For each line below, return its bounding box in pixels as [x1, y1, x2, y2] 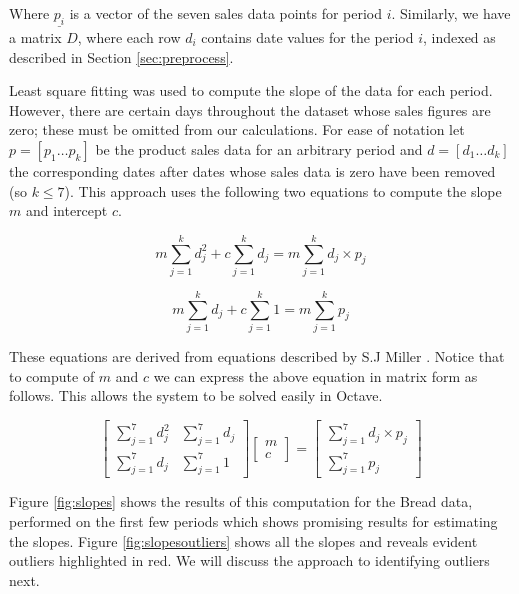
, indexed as [423, 27, 496, 48]
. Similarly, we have [391, 3, 511, 23]
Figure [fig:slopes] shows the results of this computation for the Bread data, [9, 491, 473, 512]
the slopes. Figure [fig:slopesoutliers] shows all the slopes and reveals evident [9, 530, 478, 551]
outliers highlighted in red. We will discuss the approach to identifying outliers [9, 550, 490, 571]
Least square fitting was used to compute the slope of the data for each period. [9, 80, 493, 101]
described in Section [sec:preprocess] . [9, 46, 234, 67]
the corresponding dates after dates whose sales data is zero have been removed [9, 160, 496, 181]
